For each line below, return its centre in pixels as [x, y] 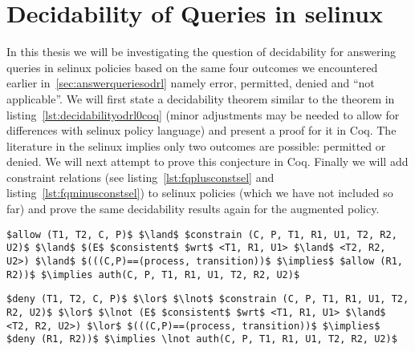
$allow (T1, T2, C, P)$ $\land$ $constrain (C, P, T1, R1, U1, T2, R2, [202, 234]
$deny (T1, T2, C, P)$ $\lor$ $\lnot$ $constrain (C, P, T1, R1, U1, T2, [208, 299]
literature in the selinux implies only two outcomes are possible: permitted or [196, 145]
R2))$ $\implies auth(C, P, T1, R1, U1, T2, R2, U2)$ [153, 274]
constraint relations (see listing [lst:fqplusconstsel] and [140, 177]
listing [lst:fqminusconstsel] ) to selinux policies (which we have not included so [200, 193]
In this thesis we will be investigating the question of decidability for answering [201, 52]
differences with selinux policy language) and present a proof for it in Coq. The [201, 130]
